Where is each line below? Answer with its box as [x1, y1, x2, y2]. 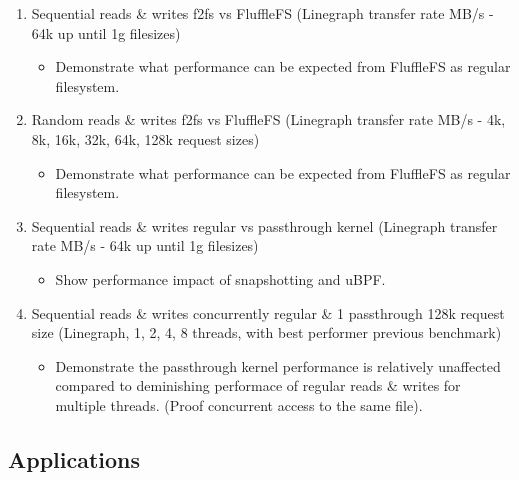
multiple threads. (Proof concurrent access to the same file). [55, 394, 423, 415]
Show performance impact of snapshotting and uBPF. [55, 268, 386, 289]
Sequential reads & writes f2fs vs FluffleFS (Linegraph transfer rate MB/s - [31, 3, 494, 23]
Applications [8, 443, 141, 474]
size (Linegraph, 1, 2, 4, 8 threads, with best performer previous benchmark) [31, 322, 502, 343]
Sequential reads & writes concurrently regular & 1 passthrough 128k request [31, 302, 505, 323]
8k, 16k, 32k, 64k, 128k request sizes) [31, 128, 260, 149]
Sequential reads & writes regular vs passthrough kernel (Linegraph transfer [31, 215, 498, 236]
